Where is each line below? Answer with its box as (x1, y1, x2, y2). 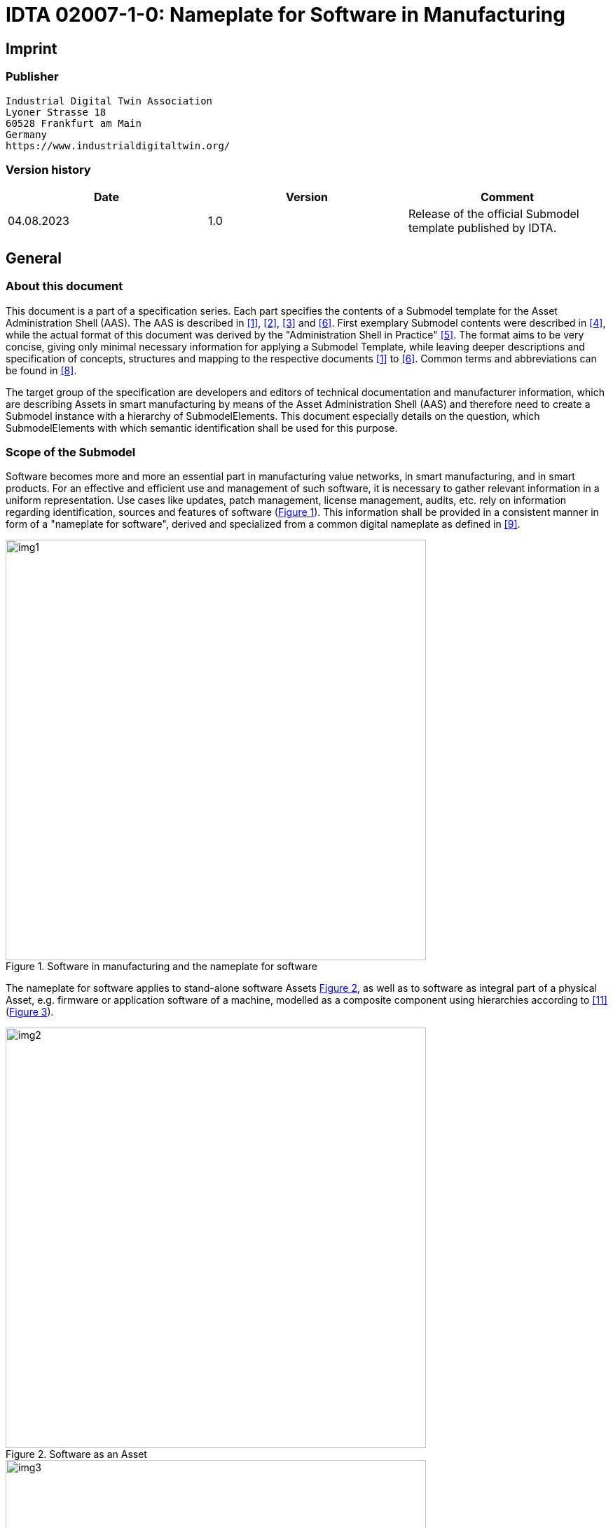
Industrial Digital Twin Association (6, 95, 213, 107)
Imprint (6, 39, 57, 57)
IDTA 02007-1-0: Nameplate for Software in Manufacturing (6, 3, 565, 27)
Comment (480, 190, 535, 205)
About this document (6, 279, 123, 294)
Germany (6, 128, 48, 140)
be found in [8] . (6, 364, 77, 376)
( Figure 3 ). (6, 1006, 54, 1018)
